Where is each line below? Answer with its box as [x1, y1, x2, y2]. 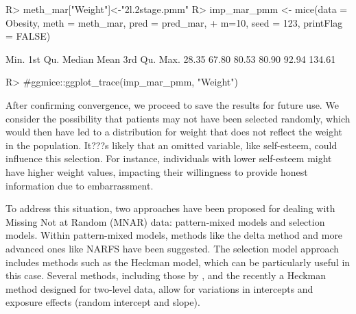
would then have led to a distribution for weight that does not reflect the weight [5, 125, 343, 139]
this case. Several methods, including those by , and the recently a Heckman [5, 268, 327, 283]
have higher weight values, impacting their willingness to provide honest [5, 164, 308, 179]
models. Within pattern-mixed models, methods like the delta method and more [5, 228, 343, 242]
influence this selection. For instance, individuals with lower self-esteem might [5, 151, 332, 166]
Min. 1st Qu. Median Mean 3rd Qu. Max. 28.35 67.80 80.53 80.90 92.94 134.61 [5, 51, 336, 66]
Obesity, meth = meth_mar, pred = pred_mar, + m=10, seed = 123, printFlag [5, 15, 343, 29]
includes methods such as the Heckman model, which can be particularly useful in [5, 254, 351, 269]
